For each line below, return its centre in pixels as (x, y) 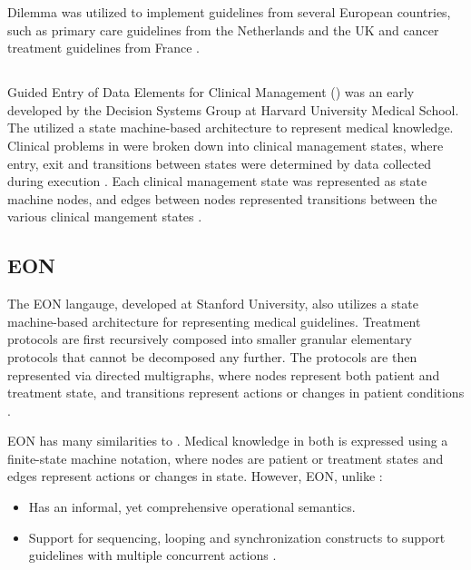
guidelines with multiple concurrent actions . (152, 555)
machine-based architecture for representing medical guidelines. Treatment (214, 321)
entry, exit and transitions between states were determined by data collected (220, 163)
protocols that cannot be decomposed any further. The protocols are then (212, 356)
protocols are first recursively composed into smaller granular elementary (210, 339)
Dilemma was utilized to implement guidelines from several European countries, (229, 12)
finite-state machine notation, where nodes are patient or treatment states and (226, 458)
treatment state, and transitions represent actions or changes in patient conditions (236, 393)
